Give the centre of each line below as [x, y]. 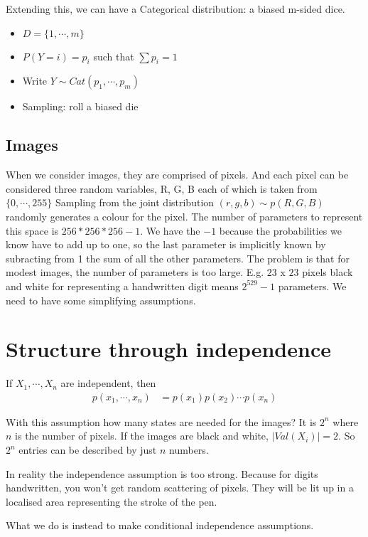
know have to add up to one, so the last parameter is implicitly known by [166, 244]
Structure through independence [168, 349]
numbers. [189, 450]
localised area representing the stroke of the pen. [112, 501]
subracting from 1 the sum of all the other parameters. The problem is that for [178, 258]
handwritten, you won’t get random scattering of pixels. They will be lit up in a [180, 488]
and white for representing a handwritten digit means [122, 286]
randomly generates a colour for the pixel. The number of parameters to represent [184, 216]
